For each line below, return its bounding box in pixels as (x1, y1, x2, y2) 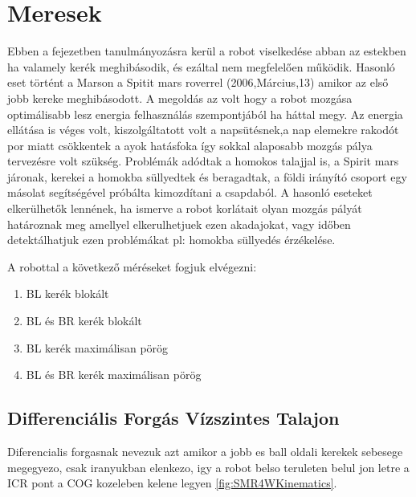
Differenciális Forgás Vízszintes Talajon (7, 405, 340, 430)
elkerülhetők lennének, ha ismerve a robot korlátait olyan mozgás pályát (7, 200, 362, 217)
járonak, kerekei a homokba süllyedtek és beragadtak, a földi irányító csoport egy (7, 168, 407, 185)
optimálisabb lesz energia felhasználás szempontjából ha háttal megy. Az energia (7, 105, 403, 122)
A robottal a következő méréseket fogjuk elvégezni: (7, 258, 257, 275)
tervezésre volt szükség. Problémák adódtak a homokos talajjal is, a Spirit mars (7, 153, 399, 169)
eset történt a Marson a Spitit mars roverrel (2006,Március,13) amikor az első (7, 74, 389, 91)
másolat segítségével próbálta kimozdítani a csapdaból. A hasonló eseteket (7, 184, 373, 201)
